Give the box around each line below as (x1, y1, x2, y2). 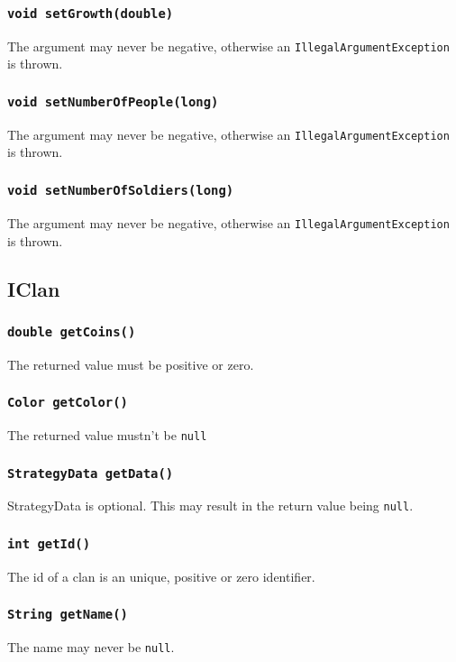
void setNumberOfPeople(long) (7, 94, 219, 109)
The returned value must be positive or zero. (7, 354, 254, 373)
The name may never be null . (7, 638, 175, 657)
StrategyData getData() (7, 465, 174, 481)
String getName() (7, 607, 128, 622)
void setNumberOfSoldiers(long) (7, 182, 234, 198)
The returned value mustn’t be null (7, 426, 207, 445)
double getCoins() (7, 324, 136, 339)
